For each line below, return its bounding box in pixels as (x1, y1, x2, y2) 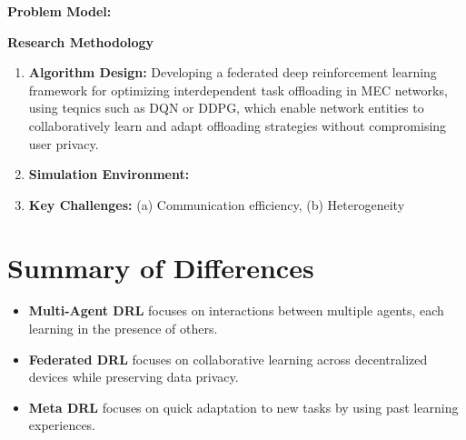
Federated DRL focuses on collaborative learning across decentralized (28, 349, 428, 368)
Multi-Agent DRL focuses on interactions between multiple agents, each (28, 301, 444, 320)
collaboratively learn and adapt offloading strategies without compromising (28, 115, 447, 135)
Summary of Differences (7, 248, 314, 285)
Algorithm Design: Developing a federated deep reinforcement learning (28, 63, 437, 82)
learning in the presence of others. (28, 319, 218, 338)
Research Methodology (7, 32, 154, 51)
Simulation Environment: (28, 165, 190, 184)
